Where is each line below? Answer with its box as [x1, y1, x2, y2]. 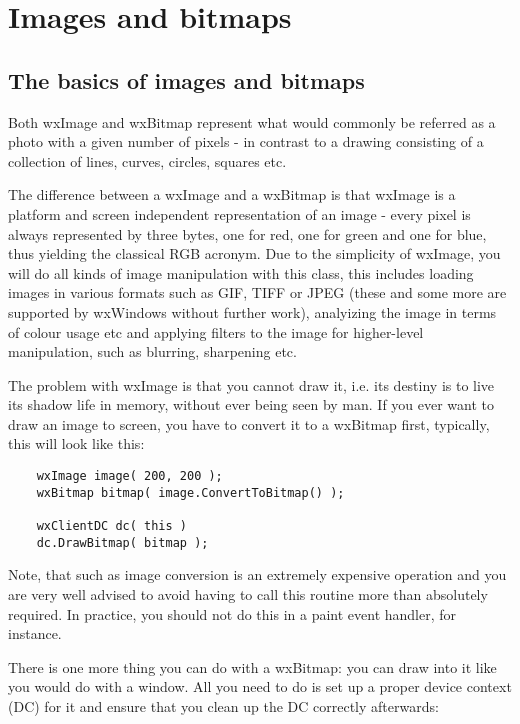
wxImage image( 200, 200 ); [36, 469, 223, 484]
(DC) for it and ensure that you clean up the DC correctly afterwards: [8, 695, 439, 716]
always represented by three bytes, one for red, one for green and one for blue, [8, 223, 487, 244]
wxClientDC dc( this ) [36, 519, 187, 534]
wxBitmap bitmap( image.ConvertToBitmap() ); [36, 485, 345, 500]
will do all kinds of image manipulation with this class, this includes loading [8, 262, 474, 283]
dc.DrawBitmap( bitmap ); [36, 535, 209, 550]
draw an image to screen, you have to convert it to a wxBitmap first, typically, [8, 413, 490, 434]
